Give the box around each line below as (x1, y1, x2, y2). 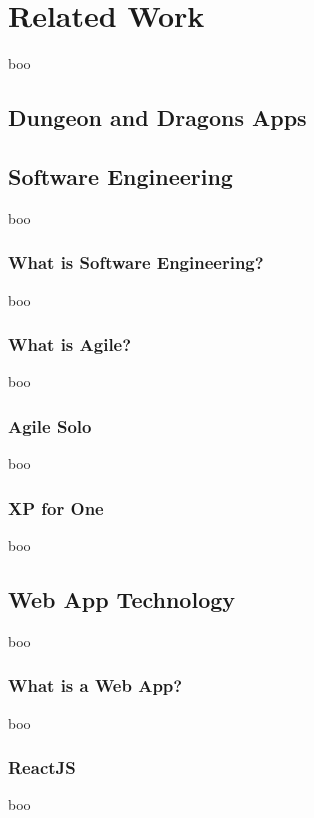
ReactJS (8, 755, 76, 780)
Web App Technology (8, 583, 236, 614)
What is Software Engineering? (8, 250, 264, 275)
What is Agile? (8, 332, 132, 357)
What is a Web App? (8, 673, 183, 698)
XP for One (8, 495, 104, 520)
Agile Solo (8, 413, 92, 438)
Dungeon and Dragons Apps (8, 102, 307, 133)
